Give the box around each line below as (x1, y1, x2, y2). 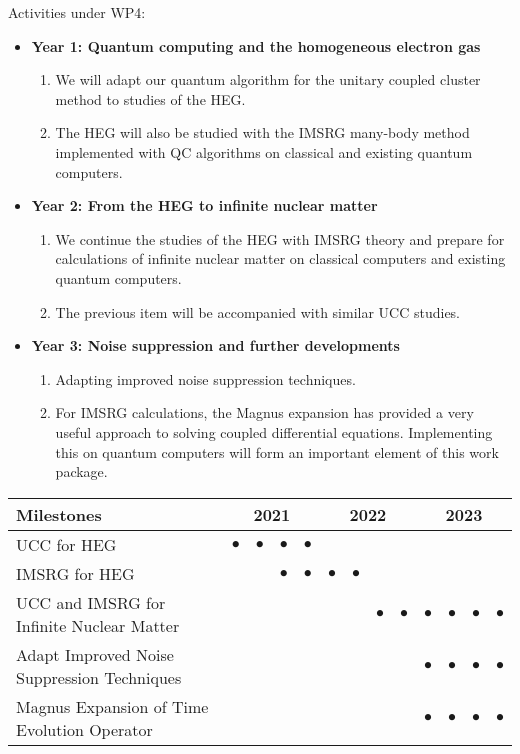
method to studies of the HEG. (55, 88, 246, 109)
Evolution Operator (16, 717, 153, 741)
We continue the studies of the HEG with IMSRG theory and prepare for (55, 228, 505, 249)
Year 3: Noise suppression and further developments (31, 335, 400, 356)
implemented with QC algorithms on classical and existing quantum (55, 141, 473, 162)
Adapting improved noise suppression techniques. (55, 368, 356, 389)
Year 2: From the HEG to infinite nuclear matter (31, 195, 378, 216)
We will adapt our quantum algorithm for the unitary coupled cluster (55, 69, 481, 90)
